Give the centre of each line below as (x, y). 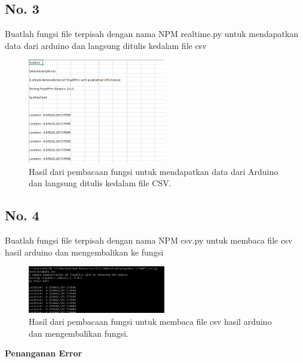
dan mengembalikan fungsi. (79, 333)
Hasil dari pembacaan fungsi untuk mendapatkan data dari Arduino (154, 171)
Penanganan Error (44, 353)
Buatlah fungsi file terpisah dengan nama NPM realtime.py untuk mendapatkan (152, 34)
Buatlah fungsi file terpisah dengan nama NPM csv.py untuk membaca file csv (149, 240)
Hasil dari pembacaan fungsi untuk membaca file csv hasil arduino (150, 321)
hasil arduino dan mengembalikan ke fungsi (84, 252)
